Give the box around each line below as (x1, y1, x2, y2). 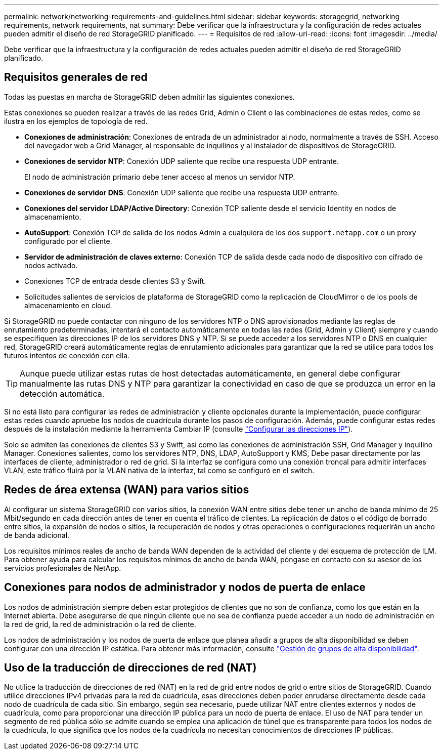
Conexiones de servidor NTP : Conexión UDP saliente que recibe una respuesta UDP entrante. (24, 156, 339, 165)
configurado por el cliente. (24, 236, 112, 245)
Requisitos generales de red (4, 71, 148, 84)
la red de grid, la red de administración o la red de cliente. (4, 619, 196, 629)
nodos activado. (24, 261, 78, 270)
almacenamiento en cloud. (24, 301, 112, 310)
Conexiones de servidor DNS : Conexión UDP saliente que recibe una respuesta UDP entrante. (24, 188, 339, 197)
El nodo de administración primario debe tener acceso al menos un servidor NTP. (24, 172, 295, 181)
